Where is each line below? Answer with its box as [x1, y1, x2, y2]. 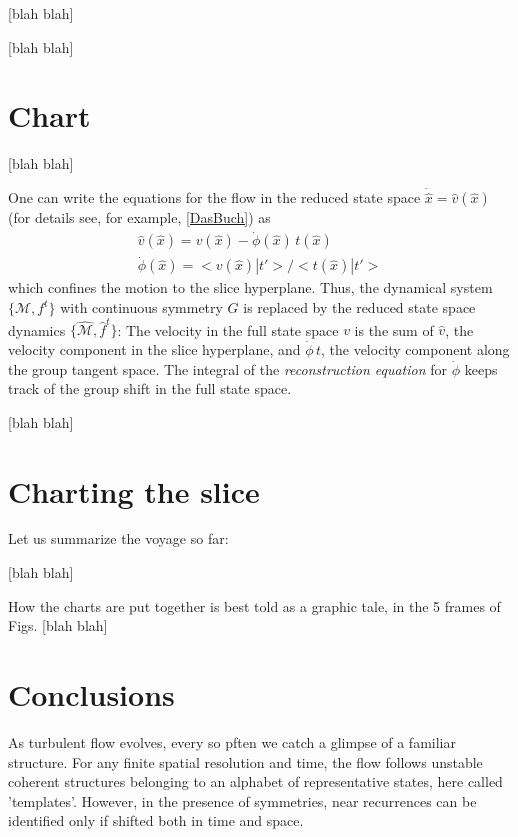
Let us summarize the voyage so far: [8, 528, 229, 549]
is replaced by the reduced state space [243, 297, 476, 318]
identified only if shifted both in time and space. [8, 810, 304, 831]
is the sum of [354, 319, 434, 340]
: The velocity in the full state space [117, 319, 339, 340]
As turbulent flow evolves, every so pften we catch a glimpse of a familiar [8, 731, 456, 752]
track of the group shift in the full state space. [8, 378, 292, 399]
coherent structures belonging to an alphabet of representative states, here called [8, 771, 503, 792]
